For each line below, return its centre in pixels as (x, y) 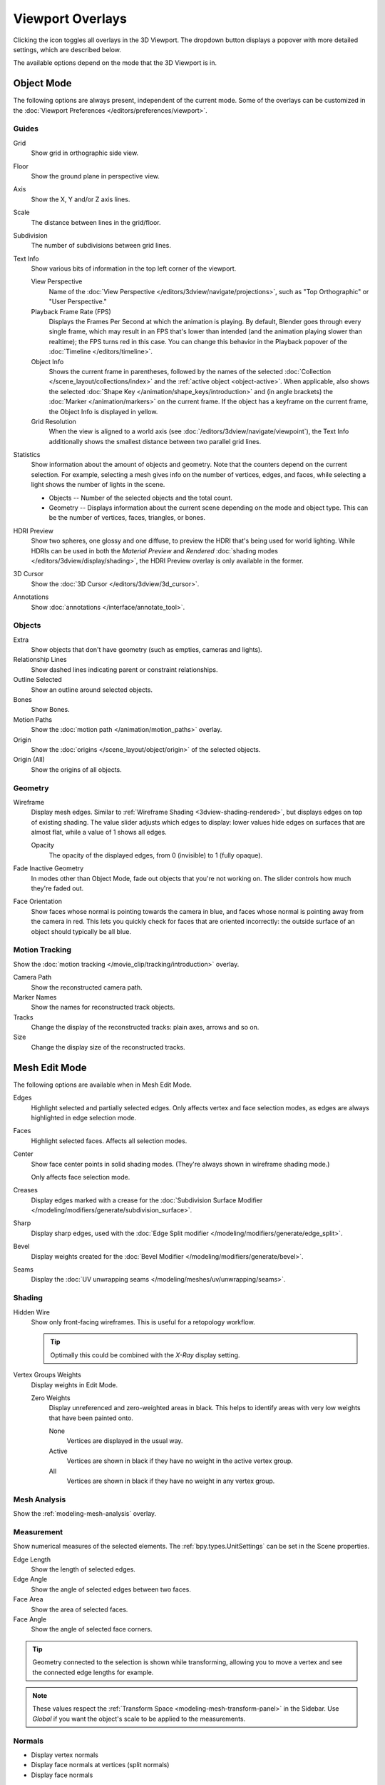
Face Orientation (37, 901)
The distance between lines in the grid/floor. (96, 222)
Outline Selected (37, 680)
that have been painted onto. (91, 1418)
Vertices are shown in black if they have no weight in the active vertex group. (180, 1461)
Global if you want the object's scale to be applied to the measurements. (139, 1719)
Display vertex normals (65, 1755)
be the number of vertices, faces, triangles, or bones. (127, 518)
